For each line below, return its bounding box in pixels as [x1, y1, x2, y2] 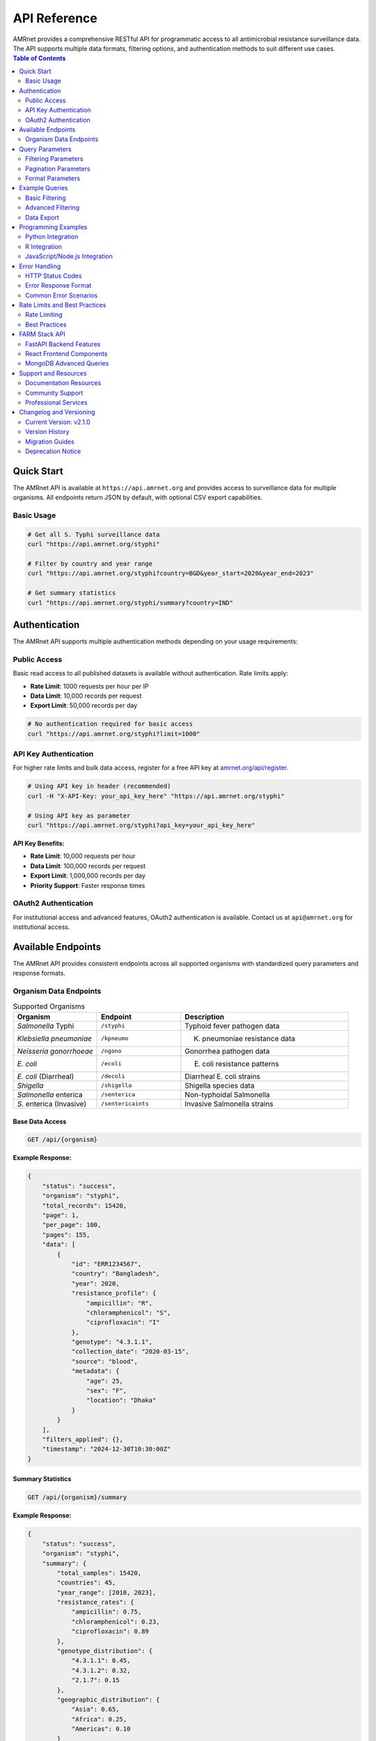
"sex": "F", [86, 1387, 127, 1395]
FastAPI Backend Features [25, 340, 101, 348]
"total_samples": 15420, [56, 1569, 142, 1577]
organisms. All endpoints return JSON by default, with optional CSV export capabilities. [13, 493, 263, 501]
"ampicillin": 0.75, [71, 1608, 142, 1616]
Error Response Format [25, 281, 92, 290]
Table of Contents [13, 54, 66, 63]
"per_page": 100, [42, 1221, 102, 1229]
